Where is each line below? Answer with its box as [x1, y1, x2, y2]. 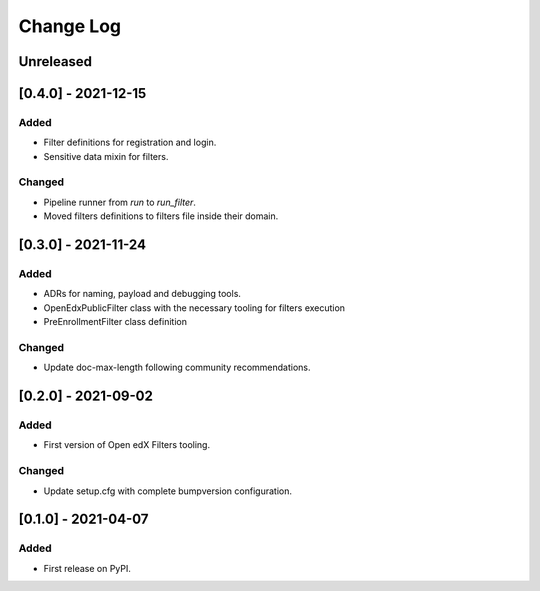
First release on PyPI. [43, 562, 132, 574]
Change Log [18, 15, 122, 37]
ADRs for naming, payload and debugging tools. [43, 288, 242, 300]
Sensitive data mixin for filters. [43, 150, 169, 162]
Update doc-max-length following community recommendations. [43, 361, 311, 374]
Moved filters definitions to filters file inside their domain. [43, 210, 279, 222]
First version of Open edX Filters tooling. [43, 439, 210, 451]
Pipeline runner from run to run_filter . [43, 196, 197, 208]
